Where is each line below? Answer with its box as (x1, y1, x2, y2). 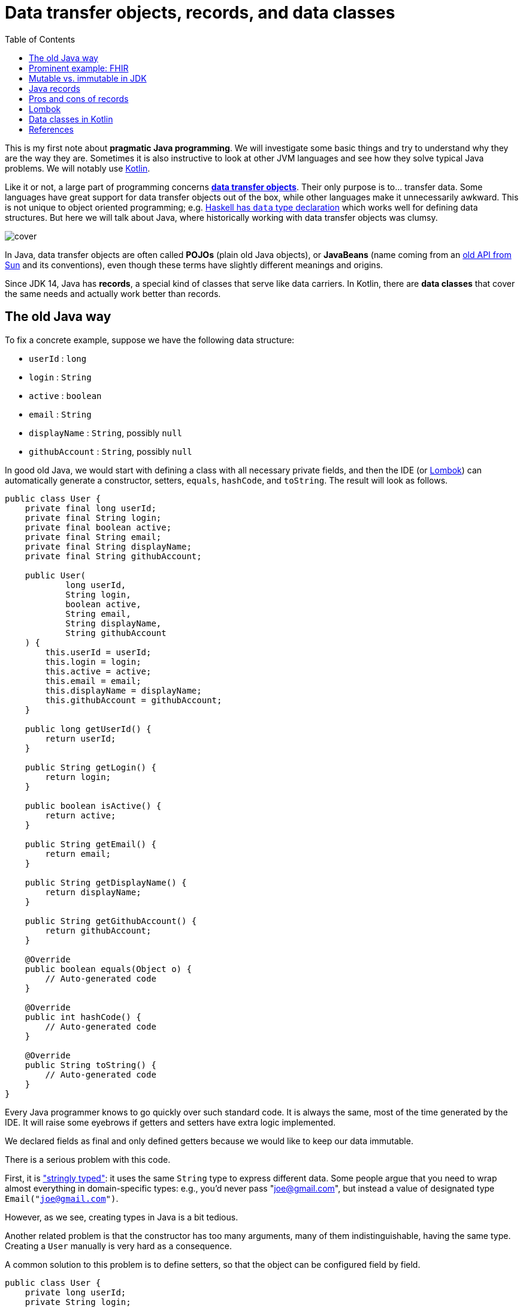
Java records (29, 83, 80, 94)
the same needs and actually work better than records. (5, 288, 221, 299)
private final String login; (25, 512, 162, 523)
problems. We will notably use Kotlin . (5, 163, 150, 173)
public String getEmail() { (25, 839, 156, 849)
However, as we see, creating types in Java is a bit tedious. (5, 1211, 238, 1222)
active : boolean (29, 390, 102, 401)
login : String (29, 371, 92, 382)
